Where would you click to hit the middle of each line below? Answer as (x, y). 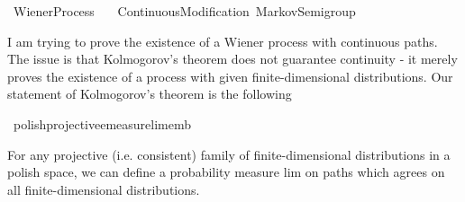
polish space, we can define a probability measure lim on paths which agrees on (226, 172)
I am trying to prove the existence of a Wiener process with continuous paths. (223, 41)
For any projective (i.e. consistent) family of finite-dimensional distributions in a (229, 154)
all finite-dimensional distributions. (104, 189)
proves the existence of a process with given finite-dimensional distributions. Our (230, 76)
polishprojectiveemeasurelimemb (102, 123)
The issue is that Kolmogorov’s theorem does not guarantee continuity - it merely (232, 59)
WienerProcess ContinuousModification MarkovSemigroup (184, 11)
